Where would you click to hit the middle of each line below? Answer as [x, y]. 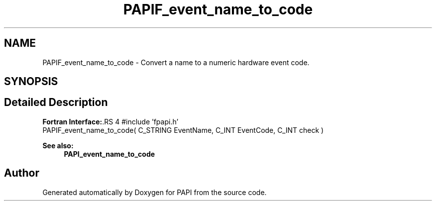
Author [22, 173]
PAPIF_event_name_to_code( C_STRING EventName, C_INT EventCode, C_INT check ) [183, 130]
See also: [58, 145]
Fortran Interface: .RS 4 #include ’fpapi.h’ [110, 121]
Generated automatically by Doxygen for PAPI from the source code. [155, 192]
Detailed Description [56, 102]
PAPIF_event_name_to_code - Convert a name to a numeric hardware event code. [176, 62]
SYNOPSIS [31, 82]
